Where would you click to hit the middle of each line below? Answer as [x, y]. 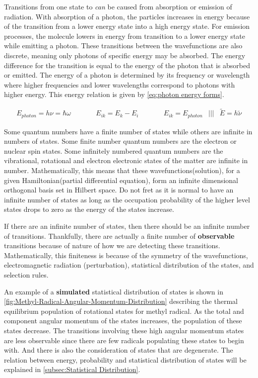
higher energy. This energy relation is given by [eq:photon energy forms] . [114, 94]
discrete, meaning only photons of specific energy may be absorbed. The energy [125, 55]
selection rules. [26, 274]
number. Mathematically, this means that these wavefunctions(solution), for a [122, 170]
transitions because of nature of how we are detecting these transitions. [112, 245]
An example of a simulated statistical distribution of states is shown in [114, 291]
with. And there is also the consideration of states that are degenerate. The [119, 350]
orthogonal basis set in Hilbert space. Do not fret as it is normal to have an [119, 190]
